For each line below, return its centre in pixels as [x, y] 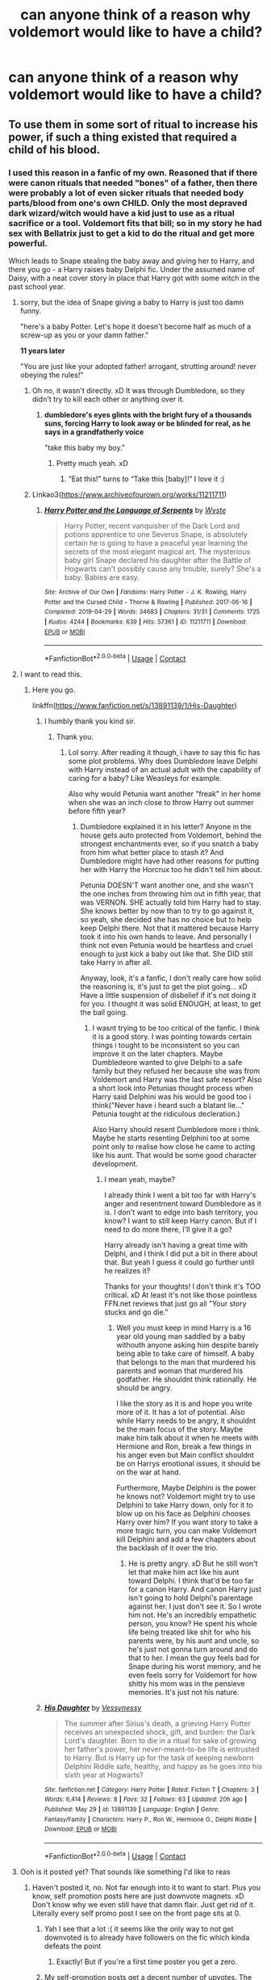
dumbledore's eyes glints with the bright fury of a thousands [148, 414]
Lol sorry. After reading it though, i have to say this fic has [164, 752]
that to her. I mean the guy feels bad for [194, 1658]
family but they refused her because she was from [176, 1071]
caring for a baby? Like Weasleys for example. [145, 778]
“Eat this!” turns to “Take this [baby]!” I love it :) [146, 479]
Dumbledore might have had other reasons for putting [170, 861]
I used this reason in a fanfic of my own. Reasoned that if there [133, 173]
